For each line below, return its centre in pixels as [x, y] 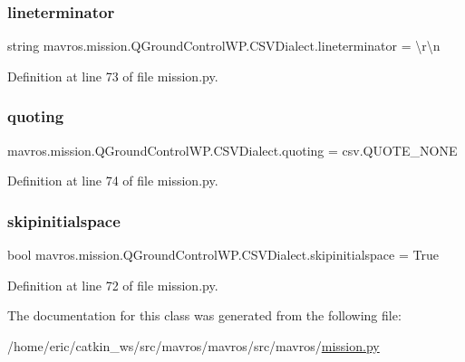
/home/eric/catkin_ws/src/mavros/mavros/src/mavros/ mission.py [194, 345]
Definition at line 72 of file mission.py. [113, 285]
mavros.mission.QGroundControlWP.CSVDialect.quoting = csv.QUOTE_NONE [232, 150]
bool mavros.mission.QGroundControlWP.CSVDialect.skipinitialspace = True [223, 255]
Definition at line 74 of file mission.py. [113, 181]
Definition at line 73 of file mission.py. [113, 76]
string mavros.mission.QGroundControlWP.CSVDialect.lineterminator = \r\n [224, 46]
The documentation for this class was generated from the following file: [204, 315]
